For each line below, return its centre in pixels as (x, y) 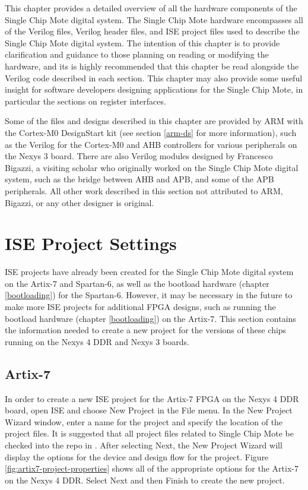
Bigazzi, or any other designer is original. (80, 202)
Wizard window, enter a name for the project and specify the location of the (144, 421)
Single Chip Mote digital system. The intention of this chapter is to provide (142, 42)
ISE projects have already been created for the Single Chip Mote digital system (149, 272)
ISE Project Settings (91, 243)
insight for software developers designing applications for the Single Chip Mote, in (154, 89)
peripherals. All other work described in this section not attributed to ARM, (144, 190)
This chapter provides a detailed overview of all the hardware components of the (151, 8)
